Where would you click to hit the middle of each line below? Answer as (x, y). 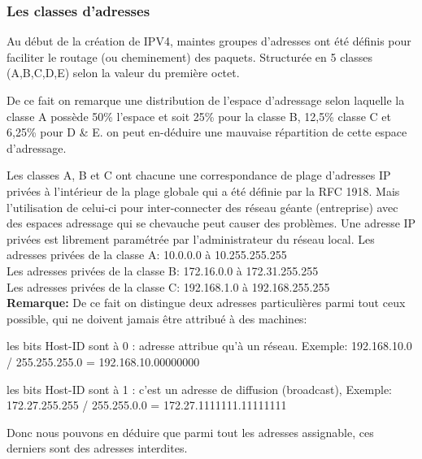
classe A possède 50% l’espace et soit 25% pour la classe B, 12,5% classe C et (199, 116)
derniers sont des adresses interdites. (97, 448)
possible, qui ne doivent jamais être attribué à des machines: (157, 318)
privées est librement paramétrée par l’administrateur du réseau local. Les (191, 238)
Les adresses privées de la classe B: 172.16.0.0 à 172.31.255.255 (163, 270)
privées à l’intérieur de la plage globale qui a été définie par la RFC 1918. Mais (203, 191)
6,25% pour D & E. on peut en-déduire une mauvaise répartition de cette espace (207, 132)
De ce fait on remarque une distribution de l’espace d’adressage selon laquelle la (206, 100)
